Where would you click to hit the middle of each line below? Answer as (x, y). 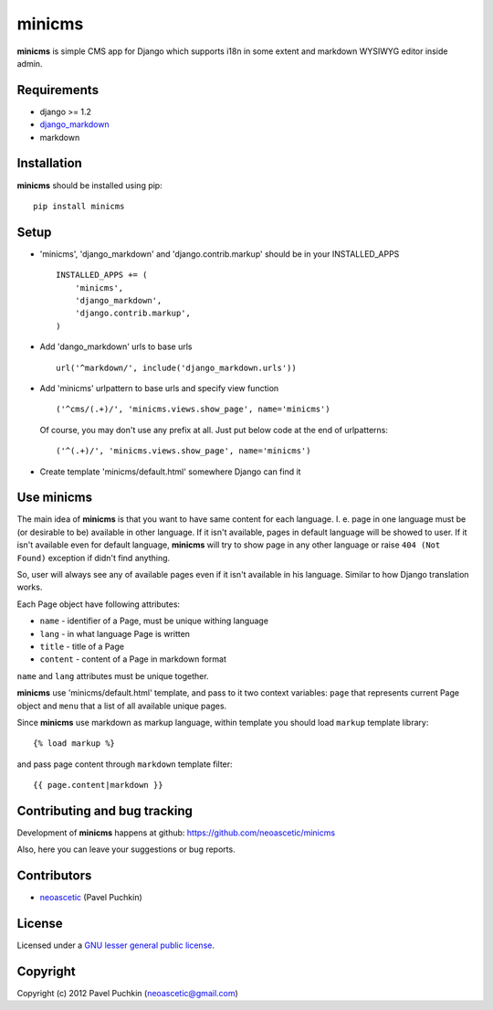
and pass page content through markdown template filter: (125, 764)
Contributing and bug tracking (105, 810)
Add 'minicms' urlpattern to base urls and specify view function (159, 388)
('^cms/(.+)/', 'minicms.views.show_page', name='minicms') (193, 409)
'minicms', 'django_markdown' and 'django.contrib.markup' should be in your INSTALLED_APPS (220, 254)
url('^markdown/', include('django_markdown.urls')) (176, 367)
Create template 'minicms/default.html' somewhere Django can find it (170, 472)
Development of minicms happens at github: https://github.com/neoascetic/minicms (176, 833)
